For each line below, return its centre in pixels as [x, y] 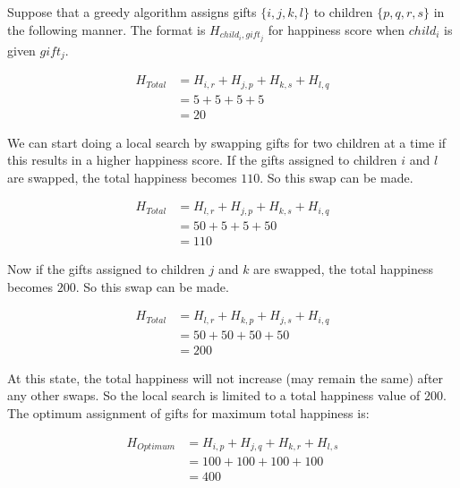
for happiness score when [336, 29]
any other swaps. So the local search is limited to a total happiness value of [214, 395]
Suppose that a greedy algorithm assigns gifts [132, 12]
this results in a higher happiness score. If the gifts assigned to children [202, 160]
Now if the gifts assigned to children [106, 269]
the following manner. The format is [106, 29]
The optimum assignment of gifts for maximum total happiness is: [188, 412]
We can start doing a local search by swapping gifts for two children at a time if [227, 142]
